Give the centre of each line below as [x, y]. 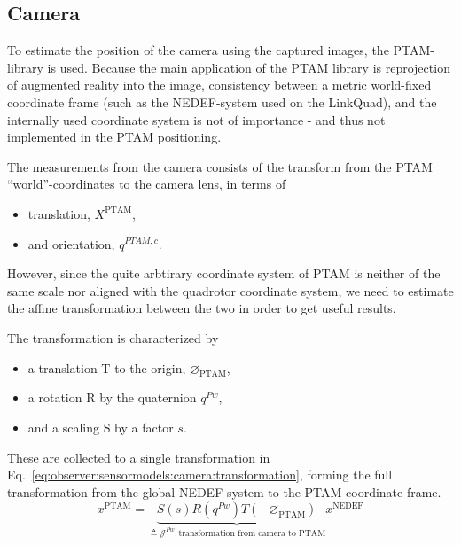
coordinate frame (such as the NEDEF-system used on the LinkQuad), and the [222, 101]
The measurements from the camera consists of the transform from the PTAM [220, 166]
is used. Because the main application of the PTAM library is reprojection [249, 67]
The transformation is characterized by [113, 337]
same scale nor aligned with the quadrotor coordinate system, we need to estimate [230, 290]
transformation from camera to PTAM [252, 533]
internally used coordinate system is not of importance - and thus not [196, 119]
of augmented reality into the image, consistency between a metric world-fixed [219, 85]
